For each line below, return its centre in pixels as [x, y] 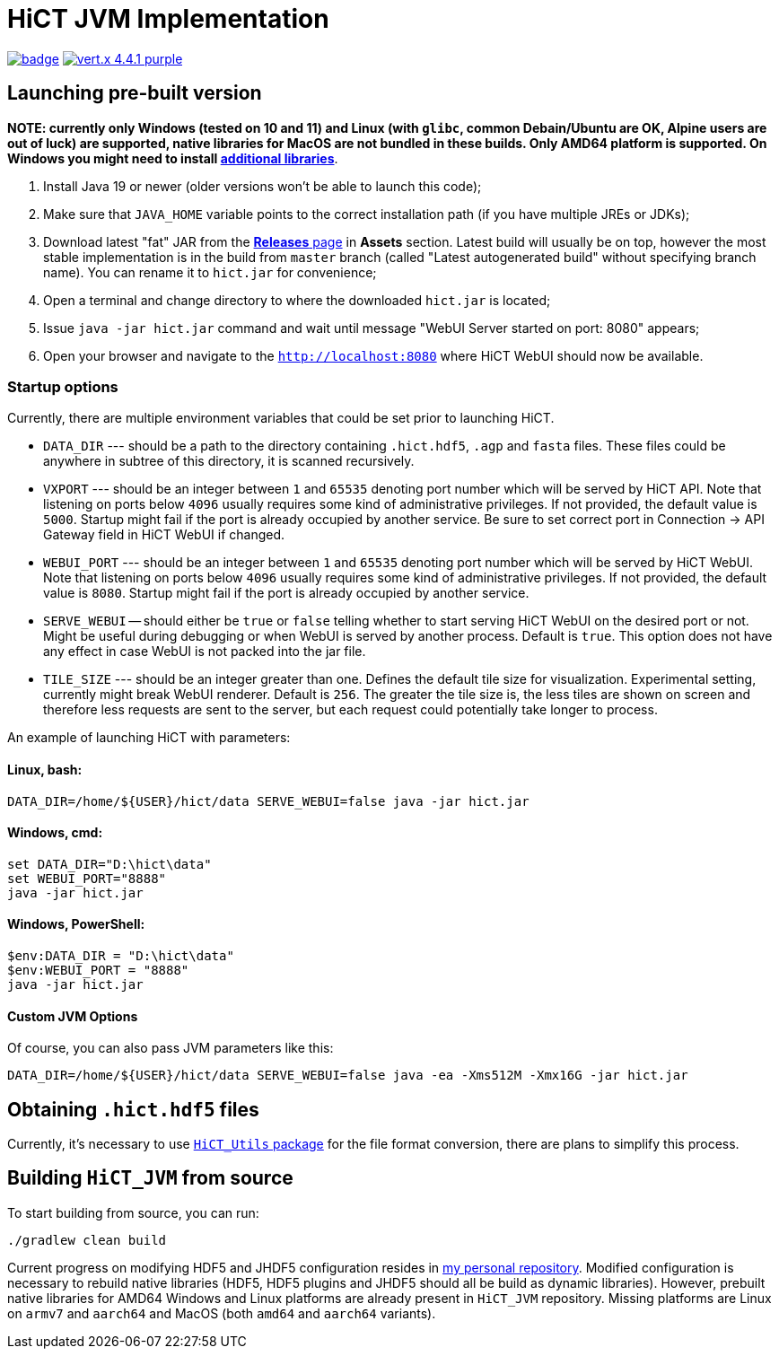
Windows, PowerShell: [76, 924]
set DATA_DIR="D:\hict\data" [109, 864]
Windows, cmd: [55, 833]
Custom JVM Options [73, 1016]
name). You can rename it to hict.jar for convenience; [210, 272]
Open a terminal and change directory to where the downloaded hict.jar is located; [297, 300]
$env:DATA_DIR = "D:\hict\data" [121, 956]
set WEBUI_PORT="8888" [87, 878]
